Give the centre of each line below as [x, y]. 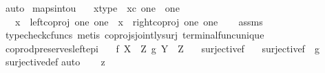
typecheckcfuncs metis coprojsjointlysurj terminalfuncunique [135, 35]
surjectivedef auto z [55, 62]
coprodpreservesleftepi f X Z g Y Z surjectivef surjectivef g [162, 48]
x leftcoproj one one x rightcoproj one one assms [139, 21]
